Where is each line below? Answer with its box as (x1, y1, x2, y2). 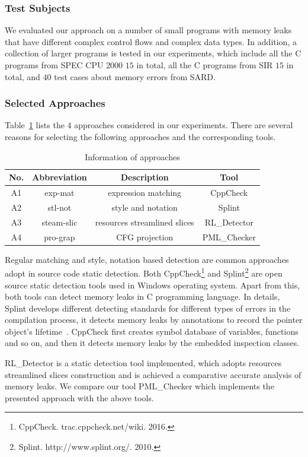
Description (120, 171, 169, 183)
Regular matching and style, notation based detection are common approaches (5, 253, 289, 265)
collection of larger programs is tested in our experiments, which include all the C (5, 47, 301, 59)
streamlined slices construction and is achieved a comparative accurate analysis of (5, 368, 301, 380)
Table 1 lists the (5, 119, 65, 131)
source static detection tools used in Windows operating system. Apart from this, (5, 278, 300, 291)
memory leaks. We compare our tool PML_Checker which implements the (5, 380, 274, 392)
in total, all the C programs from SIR (136, 59, 273, 71)
